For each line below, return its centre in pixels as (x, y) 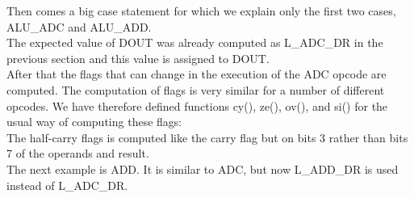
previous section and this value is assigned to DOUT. (138, 58)
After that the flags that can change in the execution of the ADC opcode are (197, 74)
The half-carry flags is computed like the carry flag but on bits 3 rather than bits (207, 137)
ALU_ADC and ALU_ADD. (79, 26)
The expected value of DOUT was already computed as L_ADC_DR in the (195, 42)
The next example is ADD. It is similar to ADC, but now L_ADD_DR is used (203, 169)
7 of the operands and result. (78, 153)
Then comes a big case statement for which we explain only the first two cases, (201, 11)
